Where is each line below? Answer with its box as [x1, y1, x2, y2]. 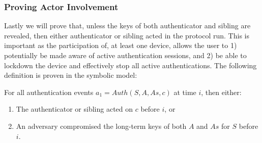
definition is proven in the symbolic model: [4, 70, 137, 80]
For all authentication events [4, 86, 94, 97]
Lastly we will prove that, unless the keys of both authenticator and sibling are [4, 20, 251, 31]
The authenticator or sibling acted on [16, 104, 133, 114]
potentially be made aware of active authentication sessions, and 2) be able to [4, 50, 247, 60]
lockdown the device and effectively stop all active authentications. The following [4, 60, 257, 70]
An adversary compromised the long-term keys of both [16, 120, 187, 131]
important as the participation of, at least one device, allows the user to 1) [4, 40, 237, 51]
